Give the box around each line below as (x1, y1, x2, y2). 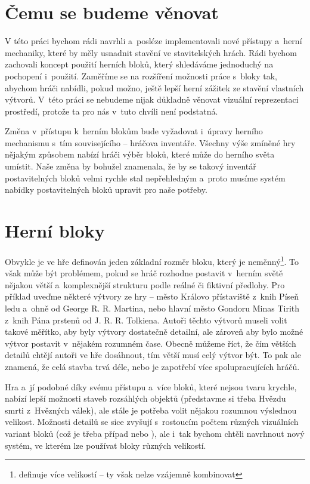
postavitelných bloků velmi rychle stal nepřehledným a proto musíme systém (5, 171, 286, 184)
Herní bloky (5, 218, 105, 243)
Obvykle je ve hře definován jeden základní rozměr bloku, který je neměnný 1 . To (5, 253, 299, 267)
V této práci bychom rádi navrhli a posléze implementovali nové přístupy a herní (5, 35, 302, 47)
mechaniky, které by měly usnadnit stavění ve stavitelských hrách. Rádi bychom (5, 46, 297, 58)
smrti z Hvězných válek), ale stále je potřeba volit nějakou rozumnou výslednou (5, 403, 297, 416)
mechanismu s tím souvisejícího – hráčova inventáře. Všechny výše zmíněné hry (5, 136, 296, 149)
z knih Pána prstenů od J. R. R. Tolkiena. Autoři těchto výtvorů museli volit (5, 313, 287, 326)
